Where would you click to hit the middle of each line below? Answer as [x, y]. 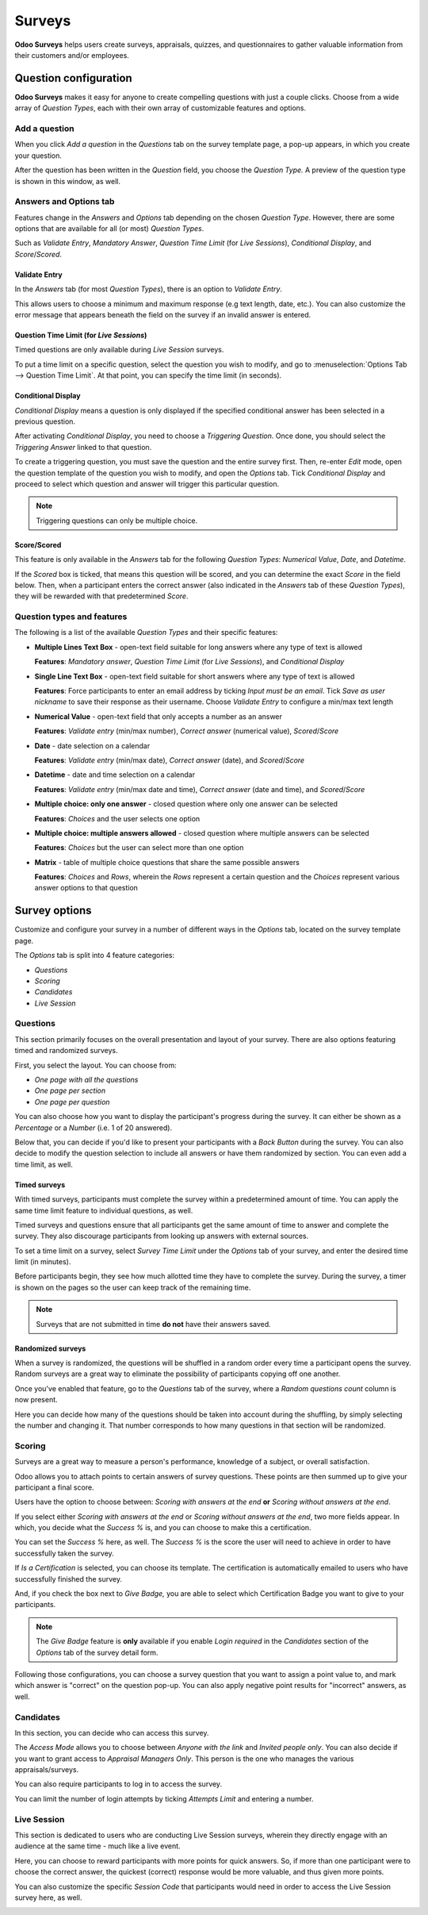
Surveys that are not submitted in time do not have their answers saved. [153, 1324]
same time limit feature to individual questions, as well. [104, 1210]
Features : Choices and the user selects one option [117, 818]
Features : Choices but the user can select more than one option [139, 848]
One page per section [70, 1090]
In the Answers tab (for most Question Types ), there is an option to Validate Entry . [149, 289]
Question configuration [73, 78]
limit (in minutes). [43, 1262]
